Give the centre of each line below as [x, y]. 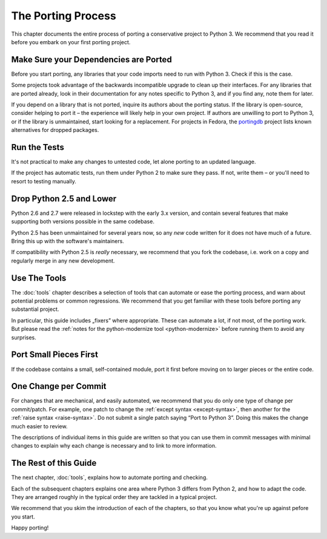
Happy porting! [30, 528]
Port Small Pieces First [54, 355]
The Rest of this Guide [54, 463]
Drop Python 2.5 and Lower [64, 199]
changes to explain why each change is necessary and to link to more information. [114, 446]
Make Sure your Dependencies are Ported [91, 60]
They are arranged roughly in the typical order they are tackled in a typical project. [114, 497]
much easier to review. [39, 426]
